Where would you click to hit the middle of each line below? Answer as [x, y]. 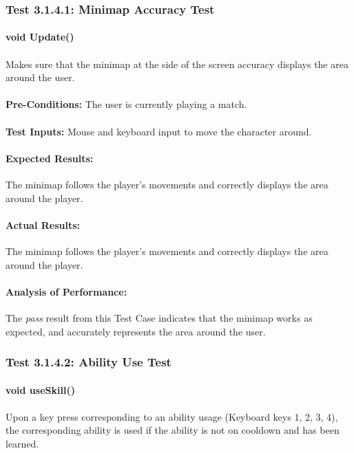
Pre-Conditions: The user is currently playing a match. [126, 104]
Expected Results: [50, 158]
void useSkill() [40, 389]
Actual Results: [43, 224]
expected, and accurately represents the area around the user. [136, 331]
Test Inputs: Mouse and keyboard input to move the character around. [159, 131]
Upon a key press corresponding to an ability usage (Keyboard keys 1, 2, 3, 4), [172, 416]
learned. [22, 443]
